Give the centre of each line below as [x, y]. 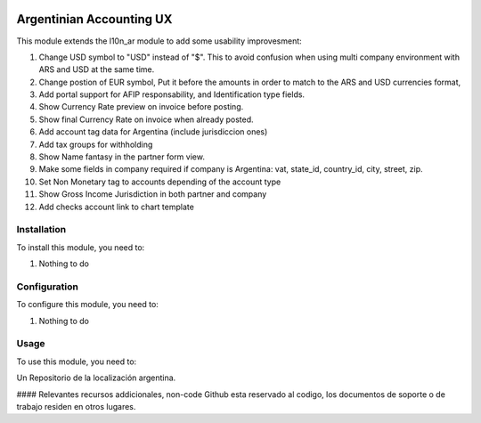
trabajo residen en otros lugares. [76, 406]
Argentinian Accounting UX [94, 19]
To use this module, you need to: [77, 362]
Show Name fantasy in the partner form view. [122, 157]
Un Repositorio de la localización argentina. [96, 378]
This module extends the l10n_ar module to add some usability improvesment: [159, 41]
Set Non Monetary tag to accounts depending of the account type [160, 182]
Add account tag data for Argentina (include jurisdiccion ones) [153, 132]
